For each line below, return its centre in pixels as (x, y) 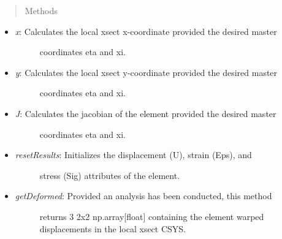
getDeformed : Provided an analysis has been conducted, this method (143, 196)
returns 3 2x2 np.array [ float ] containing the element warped (152, 216)
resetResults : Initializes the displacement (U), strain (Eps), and (133, 155)
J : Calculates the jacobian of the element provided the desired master (146, 113)
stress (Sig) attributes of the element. (110, 175)
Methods (41, 10)
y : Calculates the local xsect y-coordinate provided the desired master (146, 72)
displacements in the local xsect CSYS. (113, 228)
